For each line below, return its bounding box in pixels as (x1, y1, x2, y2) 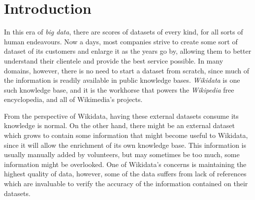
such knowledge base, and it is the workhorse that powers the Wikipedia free (4, 84, 234, 95)
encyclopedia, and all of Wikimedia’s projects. (4, 94, 143, 104)
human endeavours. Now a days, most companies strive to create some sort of (4, 36, 238, 46)
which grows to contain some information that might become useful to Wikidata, (4, 130, 248, 140)
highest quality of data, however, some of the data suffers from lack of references (4, 168, 247, 179)
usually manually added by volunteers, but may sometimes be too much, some (4, 149, 240, 160)
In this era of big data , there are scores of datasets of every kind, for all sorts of (4, 27, 243, 37)
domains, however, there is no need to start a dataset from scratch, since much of (4, 65, 249, 75)
